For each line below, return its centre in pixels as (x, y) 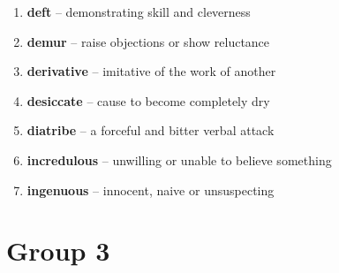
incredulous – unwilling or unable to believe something (179, 159)
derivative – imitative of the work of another (151, 71)
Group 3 (58, 250)
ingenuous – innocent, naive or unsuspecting (151, 190)
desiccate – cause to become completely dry (148, 100)
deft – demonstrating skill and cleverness (139, 11)
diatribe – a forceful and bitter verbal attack (151, 130)
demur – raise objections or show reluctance (148, 41)
